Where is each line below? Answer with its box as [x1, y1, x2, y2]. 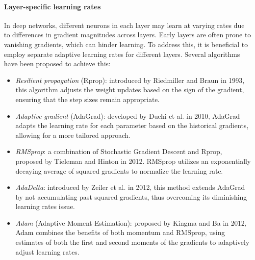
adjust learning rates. [15, 246, 79, 257]
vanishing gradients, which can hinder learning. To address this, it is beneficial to [4, 39, 248, 49]
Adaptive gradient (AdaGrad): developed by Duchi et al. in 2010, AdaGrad [15, 110, 240, 121]
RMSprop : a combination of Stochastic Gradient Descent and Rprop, [15, 146, 222, 156]
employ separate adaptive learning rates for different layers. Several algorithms [4, 49, 240, 59]
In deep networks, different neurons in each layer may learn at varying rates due [4, 20, 245, 30]
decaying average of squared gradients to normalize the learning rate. [15, 165, 223, 176]
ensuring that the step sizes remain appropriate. [15, 94, 160, 104]
